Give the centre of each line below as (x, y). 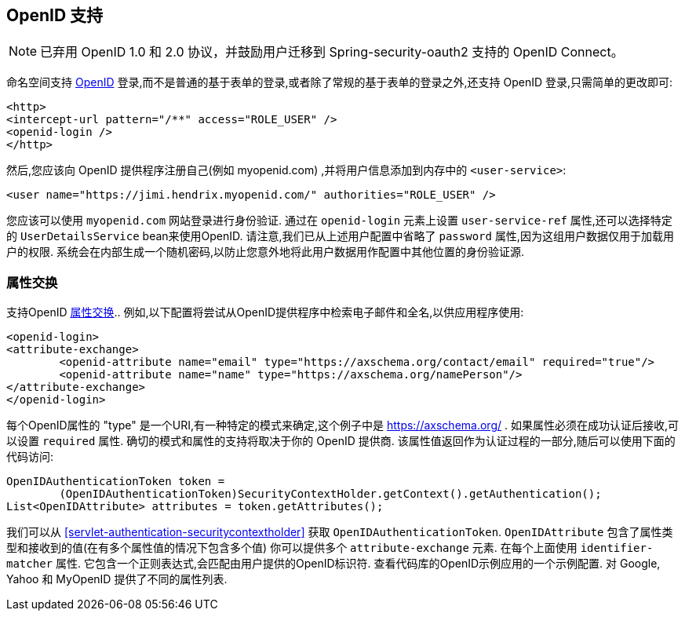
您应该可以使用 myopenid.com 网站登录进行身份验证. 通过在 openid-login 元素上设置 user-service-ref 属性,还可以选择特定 (339, 221)
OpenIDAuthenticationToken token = (116, 482)
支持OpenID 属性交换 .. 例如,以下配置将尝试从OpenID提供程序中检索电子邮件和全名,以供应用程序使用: (265, 312)
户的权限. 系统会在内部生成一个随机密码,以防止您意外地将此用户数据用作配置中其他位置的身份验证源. (266, 252)
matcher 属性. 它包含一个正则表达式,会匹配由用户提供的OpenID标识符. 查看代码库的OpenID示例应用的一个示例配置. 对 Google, (333, 564)
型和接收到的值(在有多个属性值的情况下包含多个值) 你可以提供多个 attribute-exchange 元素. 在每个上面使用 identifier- (330, 548)
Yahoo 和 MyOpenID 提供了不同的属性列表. (117, 579)
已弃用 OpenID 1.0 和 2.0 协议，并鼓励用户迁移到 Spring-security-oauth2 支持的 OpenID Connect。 (332, 52)
